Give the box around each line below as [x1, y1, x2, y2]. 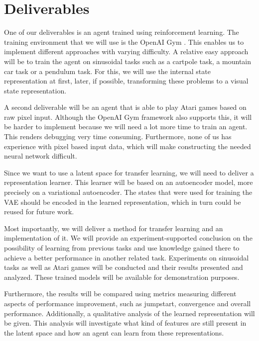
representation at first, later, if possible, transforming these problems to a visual [4, 76, 249, 86]
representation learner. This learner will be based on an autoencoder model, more [4, 177, 253, 187]
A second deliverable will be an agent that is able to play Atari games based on [4, 102, 247, 112]
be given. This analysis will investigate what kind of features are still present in [4, 318, 247, 328]
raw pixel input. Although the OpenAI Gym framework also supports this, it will [4, 111, 252, 122]
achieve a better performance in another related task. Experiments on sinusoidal [4, 252, 249, 262]
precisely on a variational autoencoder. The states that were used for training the [4, 187, 253, 197]
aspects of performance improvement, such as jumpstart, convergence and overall [4, 298, 251, 308]
